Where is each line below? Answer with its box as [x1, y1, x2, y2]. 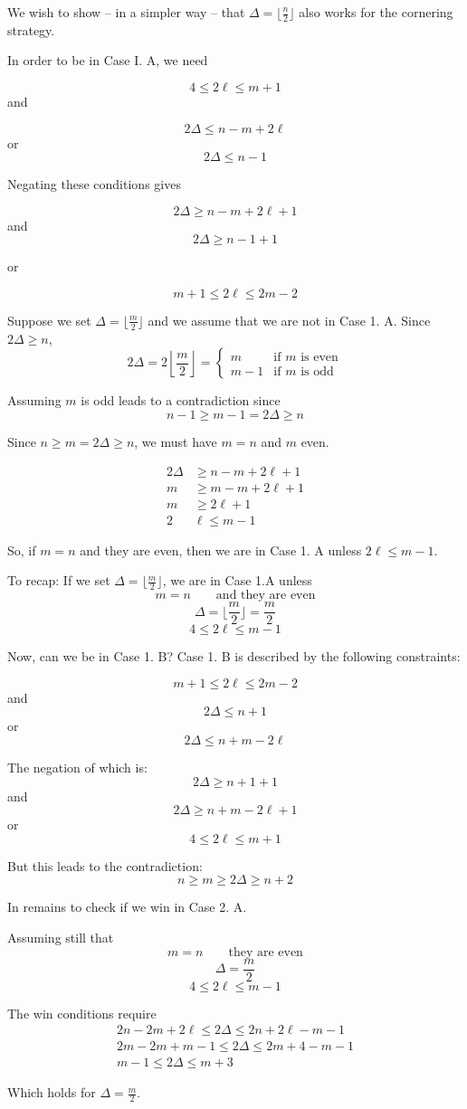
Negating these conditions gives [7, 175, 181, 194]
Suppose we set [7, 310, 91, 329]
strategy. [7, 20, 55, 39]
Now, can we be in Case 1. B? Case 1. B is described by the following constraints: [7, 647, 461, 666]
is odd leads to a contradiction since [81, 391, 281, 410]
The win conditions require [7, 1003, 157, 1022]
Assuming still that [7, 927, 114, 946]
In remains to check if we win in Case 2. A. [7, 897, 247, 916]
